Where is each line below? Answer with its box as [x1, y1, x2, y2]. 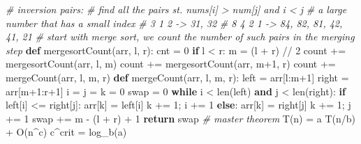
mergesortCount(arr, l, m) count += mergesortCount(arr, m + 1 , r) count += [6, 56, 336, 71]
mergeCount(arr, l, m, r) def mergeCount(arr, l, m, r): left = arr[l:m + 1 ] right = [6, 70, 349, 84]
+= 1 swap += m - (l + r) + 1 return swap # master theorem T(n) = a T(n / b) [6, 111, 356, 125]
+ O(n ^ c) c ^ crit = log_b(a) [6, 125, 127, 139]
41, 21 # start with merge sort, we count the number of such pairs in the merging [6, 29, 355, 44]
